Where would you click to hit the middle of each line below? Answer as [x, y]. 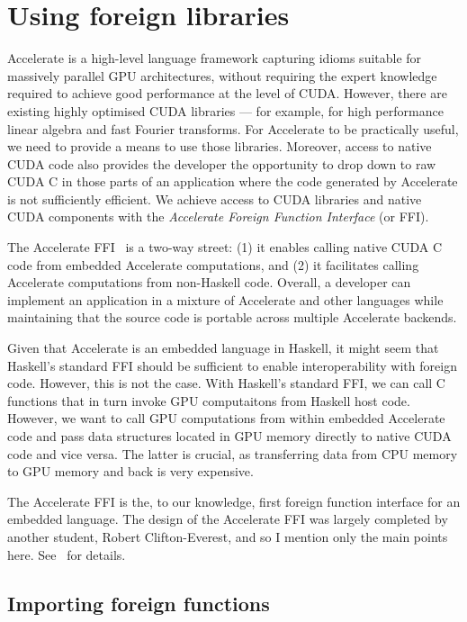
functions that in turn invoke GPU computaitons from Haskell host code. [209, 400]
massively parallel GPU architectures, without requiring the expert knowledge [222, 75]
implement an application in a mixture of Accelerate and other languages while [225, 299]
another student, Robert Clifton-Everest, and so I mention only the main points [228, 536]
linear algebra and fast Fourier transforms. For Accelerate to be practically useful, [233, 128]
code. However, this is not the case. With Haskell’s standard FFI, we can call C [226, 383]
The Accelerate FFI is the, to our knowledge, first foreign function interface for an [234, 501]
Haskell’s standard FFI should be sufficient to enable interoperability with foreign [232, 365]
